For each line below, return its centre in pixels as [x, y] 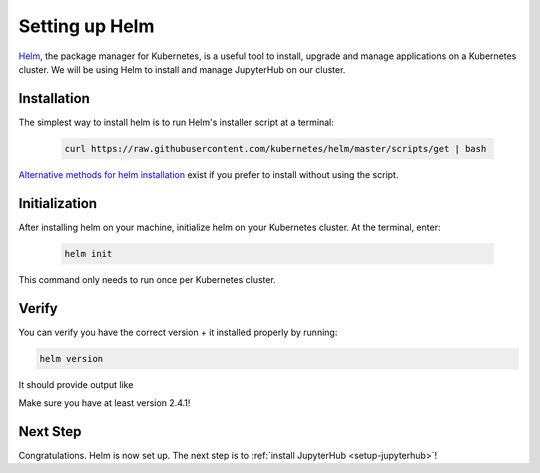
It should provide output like [76, 384]
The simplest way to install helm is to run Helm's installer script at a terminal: [176, 122]
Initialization [58, 203]
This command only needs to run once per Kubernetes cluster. [147, 279]
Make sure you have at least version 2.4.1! [104, 402]
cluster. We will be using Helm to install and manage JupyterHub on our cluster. [182, 69]
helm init [88, 253]
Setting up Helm [86, 26]
